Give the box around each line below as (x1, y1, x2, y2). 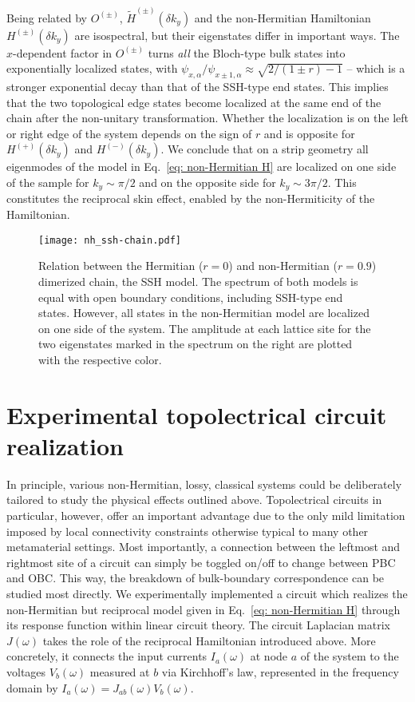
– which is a (346, 60, 405, 77)
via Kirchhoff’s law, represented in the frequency (161, 663, 399, 680)
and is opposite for (263, 125, 355, 141)
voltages (6, 663, 46, 680)
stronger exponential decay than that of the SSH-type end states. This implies (6, 78, 389, 95)
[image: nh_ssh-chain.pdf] (38, 234, 181, 246)
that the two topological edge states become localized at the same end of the (6, 93, 381, 110)
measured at (89, 663, 150, 680)
